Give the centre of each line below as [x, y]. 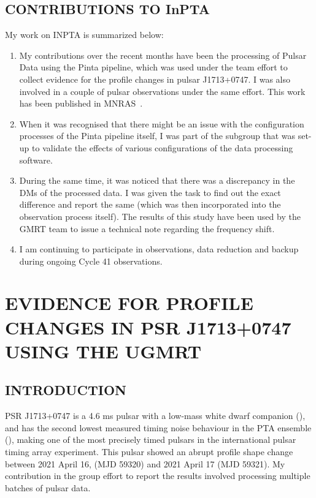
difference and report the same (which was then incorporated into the [150, 204]
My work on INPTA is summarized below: [84, 35]
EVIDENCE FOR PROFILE [129, 303]
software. [36, 160]
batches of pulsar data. [48, 487]
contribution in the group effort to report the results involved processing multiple [158, 476]
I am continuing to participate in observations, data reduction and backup [159, 249]
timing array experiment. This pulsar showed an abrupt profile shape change [149, 452]
